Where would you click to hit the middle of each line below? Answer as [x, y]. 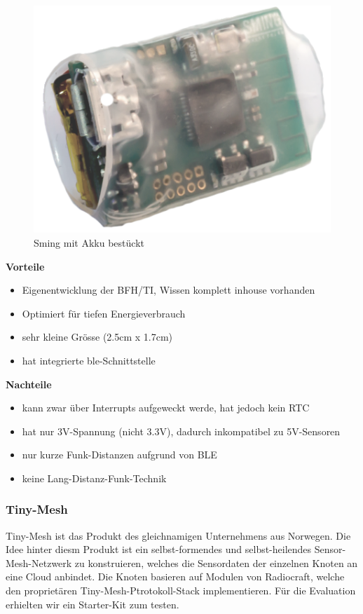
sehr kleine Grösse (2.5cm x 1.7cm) [97, 337]
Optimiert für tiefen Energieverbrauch [104, 313]
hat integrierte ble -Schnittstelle [89, 360]
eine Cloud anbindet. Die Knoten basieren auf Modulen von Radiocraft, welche [175, 577]
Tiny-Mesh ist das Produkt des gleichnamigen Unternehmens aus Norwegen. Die [178, 535]
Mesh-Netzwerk [39, 562]
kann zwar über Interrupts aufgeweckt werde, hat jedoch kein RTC [166, 408]
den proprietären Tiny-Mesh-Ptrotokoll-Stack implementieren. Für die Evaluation [181, 591]
